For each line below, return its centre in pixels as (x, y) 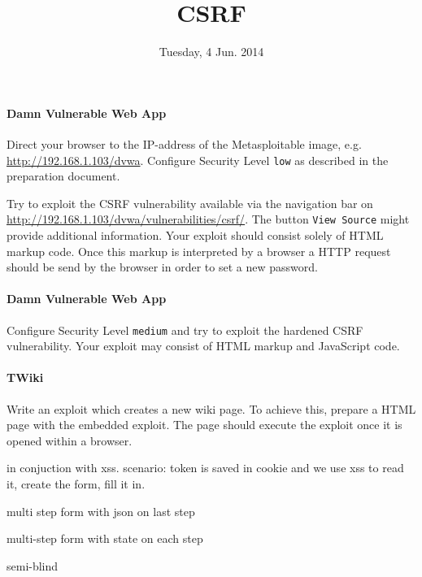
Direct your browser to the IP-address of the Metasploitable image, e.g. (184, 143)
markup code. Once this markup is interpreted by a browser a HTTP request (199, 251)
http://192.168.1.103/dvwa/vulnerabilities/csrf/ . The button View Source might (208, 219)
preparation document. (63, 176)
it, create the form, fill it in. (76, 484)
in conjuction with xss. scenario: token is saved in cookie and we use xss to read (205, 468)
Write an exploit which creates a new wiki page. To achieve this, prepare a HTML (211, 408)
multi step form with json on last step (101, 511)
